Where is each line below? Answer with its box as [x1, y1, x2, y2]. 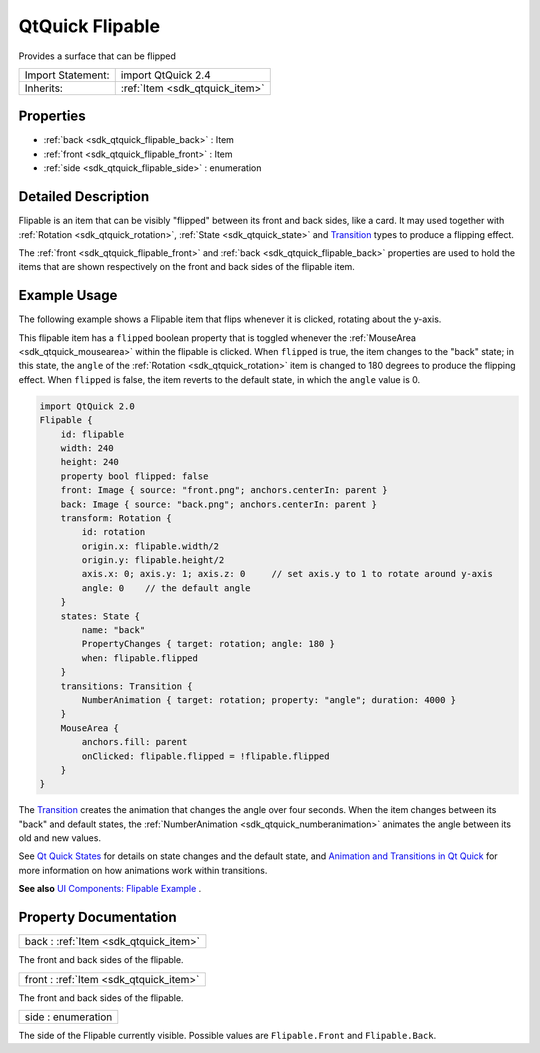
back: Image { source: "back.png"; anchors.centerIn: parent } [60, 498, 378, 510]
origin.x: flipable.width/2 [81, 540, 220, 552]
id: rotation [81, 526, 146, 538]
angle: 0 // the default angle [81, 582, 251, 594]
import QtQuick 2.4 [120, 68, 211, 82]
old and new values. [18, 832, 102, 844]
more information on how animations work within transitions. [18, 864, 268, 876]
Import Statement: [24, 68, 110, 82]
